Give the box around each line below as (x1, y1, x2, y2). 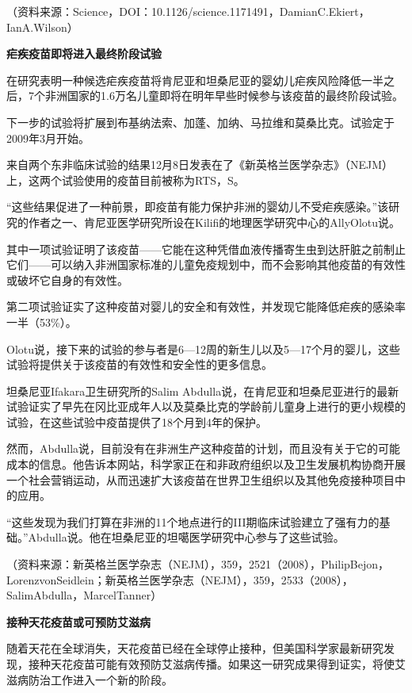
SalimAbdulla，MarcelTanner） (6, 587, 162, 603)
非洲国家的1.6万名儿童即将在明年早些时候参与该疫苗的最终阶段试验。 (44, 87, 403, 104)
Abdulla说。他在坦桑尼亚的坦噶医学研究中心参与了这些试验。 (28, 529, 345, 546)
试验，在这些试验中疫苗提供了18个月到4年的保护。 (6, 413, 267, 430)
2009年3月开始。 (6, 129, 90, 146)
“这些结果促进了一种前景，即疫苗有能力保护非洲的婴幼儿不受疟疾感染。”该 (6, 198, 389, 215)
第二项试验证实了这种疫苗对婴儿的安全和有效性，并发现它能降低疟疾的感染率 (6, 298, 406, 315)
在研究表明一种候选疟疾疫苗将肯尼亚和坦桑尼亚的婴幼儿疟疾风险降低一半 (6, 71, 383, 88)
